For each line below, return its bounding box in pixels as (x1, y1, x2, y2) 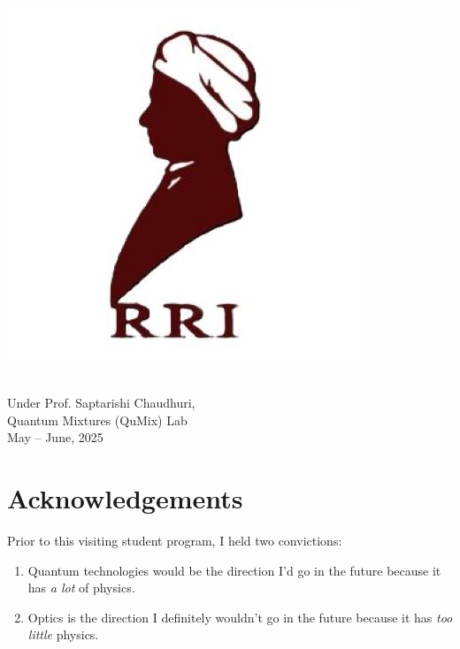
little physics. (27, 625, 99, 644)
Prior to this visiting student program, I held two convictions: (7, 531, 342, 550)
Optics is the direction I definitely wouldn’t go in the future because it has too (27, 607, 453, 626)
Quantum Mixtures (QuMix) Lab (7, 410, 188, 429)
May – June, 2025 (7, 428, 103, 447)
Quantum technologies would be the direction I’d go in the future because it (27, 561, 441, 579)
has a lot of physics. (27, 578, 135, 597)
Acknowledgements (7, 480, 243, 516)
